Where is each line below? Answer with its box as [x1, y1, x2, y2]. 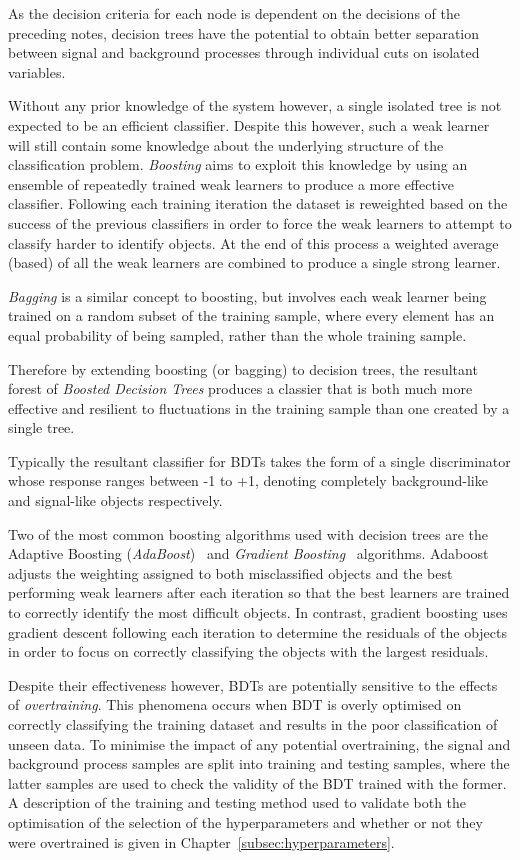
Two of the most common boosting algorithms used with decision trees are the [8, 523, 489, 544]
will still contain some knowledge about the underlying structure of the [8, 134, 444, 155]
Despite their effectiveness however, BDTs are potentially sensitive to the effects [8, 674, 498, 695]
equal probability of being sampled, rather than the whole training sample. [8, 324, 467, 345]
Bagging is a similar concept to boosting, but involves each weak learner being [8, 285, 487, 306]
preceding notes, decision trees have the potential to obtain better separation [8, 22, 480, 43]
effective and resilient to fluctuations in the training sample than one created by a [8, 397, 510, 418]
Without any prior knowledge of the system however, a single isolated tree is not [8, 95, 502, 116]
